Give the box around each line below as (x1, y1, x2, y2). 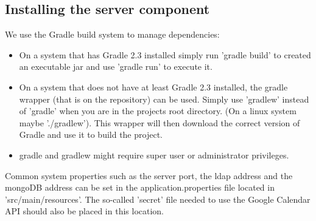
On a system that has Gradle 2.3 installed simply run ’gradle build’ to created (19, 48, 311, 61)
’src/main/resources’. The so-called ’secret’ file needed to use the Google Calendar (5, 192, 311, 205)
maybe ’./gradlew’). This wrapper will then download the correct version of (19, 116, 300, 129)
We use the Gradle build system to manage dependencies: (5, 28, 220, 41)
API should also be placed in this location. (5, 205, 164, 217)
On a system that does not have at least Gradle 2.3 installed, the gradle (19, 80, 288, 93)
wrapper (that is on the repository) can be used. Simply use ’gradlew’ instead (19, 92, 309, 105)
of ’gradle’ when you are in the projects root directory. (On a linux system (19, 104, 297, 117)
